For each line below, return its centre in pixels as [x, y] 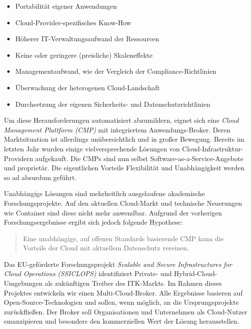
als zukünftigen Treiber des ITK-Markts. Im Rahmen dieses [133, 283]
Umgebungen [23, 283]
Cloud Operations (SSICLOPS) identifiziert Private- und [88, 273]
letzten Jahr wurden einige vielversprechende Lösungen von [92, 148]
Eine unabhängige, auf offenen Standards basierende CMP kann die [123, 238]
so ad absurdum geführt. [40, 177]
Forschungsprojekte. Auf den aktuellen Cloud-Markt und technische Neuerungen [123, 203]
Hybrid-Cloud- [196, 273]
